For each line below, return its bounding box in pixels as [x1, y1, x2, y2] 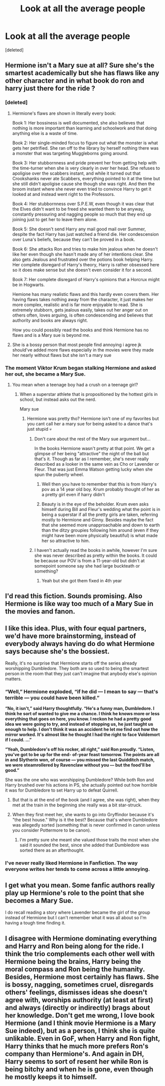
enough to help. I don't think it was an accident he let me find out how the [5, 727, 158, 733]
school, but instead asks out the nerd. [19, 396, 97, 402]
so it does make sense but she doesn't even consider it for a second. [12, 267, 153, 273]
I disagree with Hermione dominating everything [5, 934, 157, 943]
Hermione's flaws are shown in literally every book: [12, 110, 117, 116]
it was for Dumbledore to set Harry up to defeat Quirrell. [5, 787, 119, 793]
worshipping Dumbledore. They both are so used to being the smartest [5, 666, 149, 671]
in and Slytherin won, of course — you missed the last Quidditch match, [5, 757, 155, 763]
